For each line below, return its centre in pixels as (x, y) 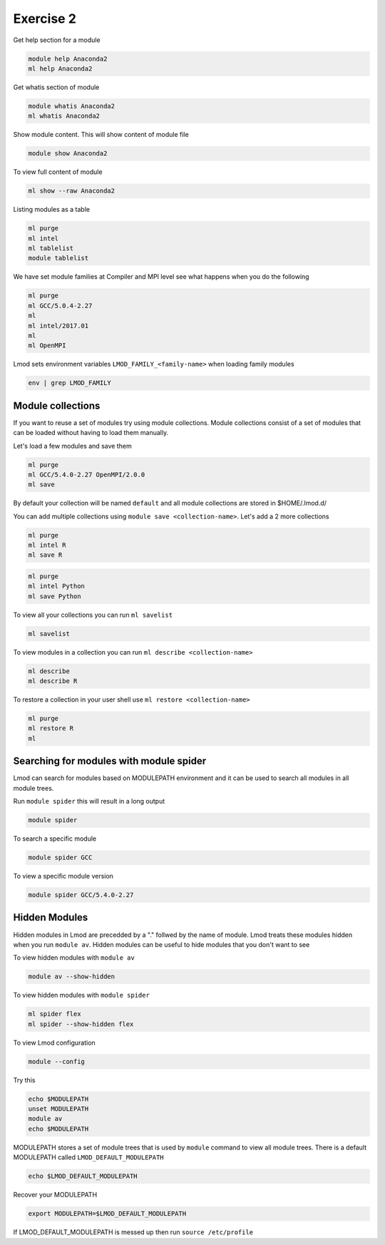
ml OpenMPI (47, 345)
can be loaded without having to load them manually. (91, 433)
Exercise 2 (45, 19)
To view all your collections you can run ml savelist (93, 615)
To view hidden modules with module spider (81, 995)
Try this (24, 1080)
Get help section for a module (57, 40)
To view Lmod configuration (54, 1042)
